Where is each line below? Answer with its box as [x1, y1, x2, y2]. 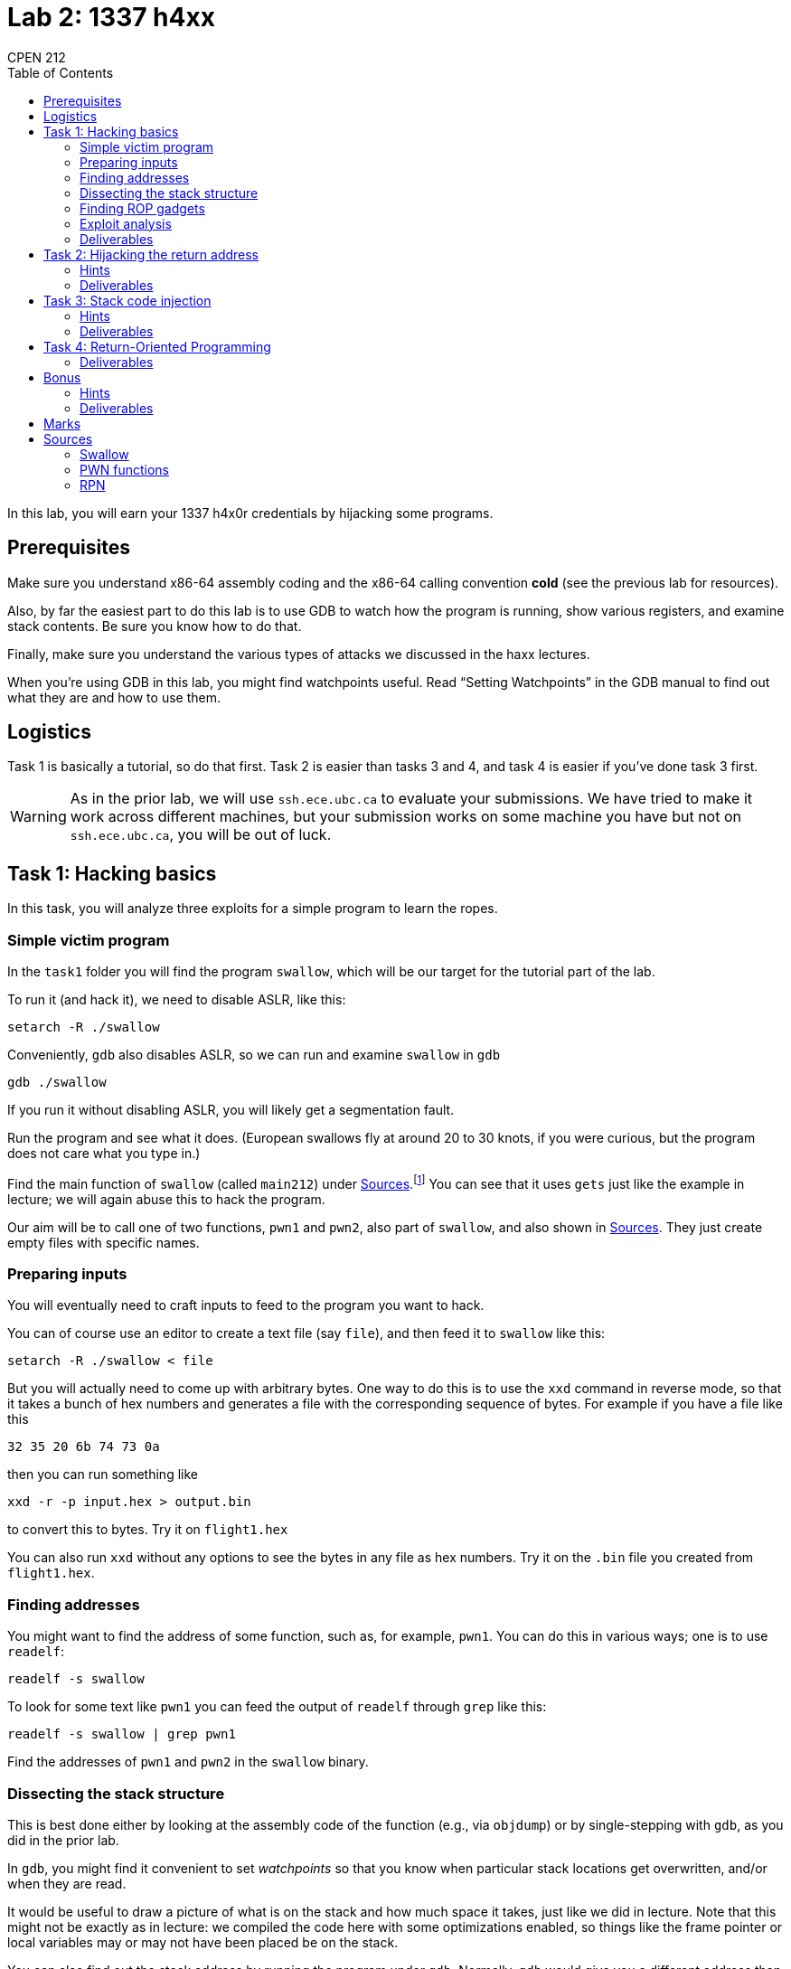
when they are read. [7, 1875, 127, 1891]
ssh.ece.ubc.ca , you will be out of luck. [70, 825, 332, 844]
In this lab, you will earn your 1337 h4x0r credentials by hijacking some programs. [7, 504, 494, 521]
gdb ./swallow [7, 1075, 107, 1090]
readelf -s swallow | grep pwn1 [7, 1727, 236, 1742]
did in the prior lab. [7, 1832, 119, 1848]
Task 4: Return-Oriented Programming [43, 338, 271, 354]
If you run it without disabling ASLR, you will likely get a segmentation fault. [7, 1102, 455, 1118]
